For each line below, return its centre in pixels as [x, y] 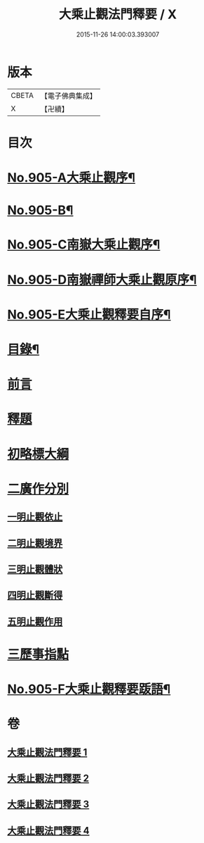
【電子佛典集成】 [68, 96]
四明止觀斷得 [35, 595]
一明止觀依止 [35, 517]
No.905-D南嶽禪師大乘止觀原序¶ [102, 280]
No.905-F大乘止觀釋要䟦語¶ [89, 689]
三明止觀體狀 [35, 569]
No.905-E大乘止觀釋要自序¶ [89, 314]
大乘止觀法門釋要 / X [118, 14]
